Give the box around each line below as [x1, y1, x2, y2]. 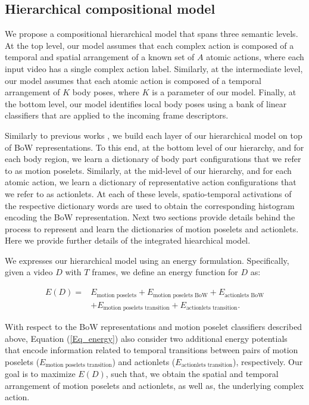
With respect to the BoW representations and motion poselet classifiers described [5, 320, 302, 333]
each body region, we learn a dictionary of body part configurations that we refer [5, 152, 301, 165]
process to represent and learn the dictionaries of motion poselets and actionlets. [5, 222, 299, 235]
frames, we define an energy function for [92, 266, 238, 278]
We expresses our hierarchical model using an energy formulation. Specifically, [5, 254, 289, 266]
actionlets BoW [224, 292, 264, 298]
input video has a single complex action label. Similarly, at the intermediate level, [5, 62, 303, 74]
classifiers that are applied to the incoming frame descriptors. [5, 109, 229, 121]
